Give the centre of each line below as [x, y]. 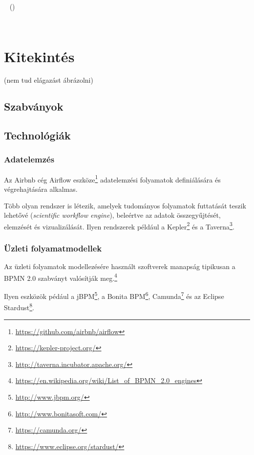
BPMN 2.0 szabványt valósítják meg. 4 [61, 277]
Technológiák [37, 135]
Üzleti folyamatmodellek [53, 248]
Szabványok [34, 106]
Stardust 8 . [19, 307]
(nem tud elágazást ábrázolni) [49, 80]
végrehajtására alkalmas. [41, 189]
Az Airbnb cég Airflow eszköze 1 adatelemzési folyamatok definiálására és [112, 179]
